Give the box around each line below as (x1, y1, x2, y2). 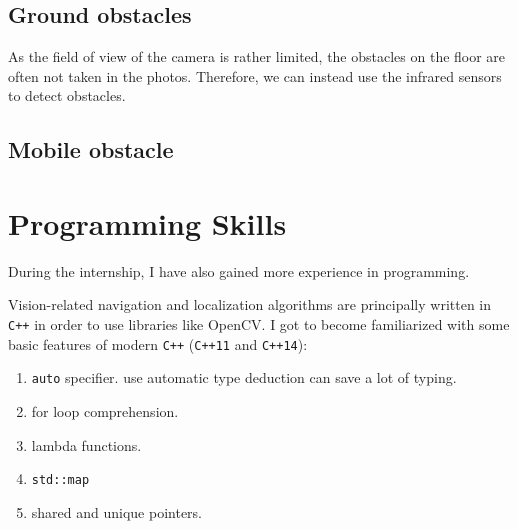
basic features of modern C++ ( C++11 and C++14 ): (8, 333, 308, 354)
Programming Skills (8, 202, 287, 243)
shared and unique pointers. (31, 501, 203, 522)
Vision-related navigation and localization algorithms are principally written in (8, 294, 492, 315)
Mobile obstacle (8, 134, 174, 165)
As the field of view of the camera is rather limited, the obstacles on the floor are (8, 46, 506, 67)
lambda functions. (31, 434, 142, 455)
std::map (31, 473, 90, 488)
